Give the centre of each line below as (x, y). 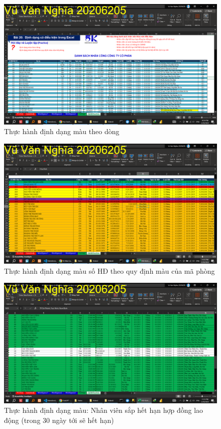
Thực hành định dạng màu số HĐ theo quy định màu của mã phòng (109, 270)
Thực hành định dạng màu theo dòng (62, 131)
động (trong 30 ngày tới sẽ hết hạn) (59, 420)
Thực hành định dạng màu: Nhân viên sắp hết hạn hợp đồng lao (104, 410)
